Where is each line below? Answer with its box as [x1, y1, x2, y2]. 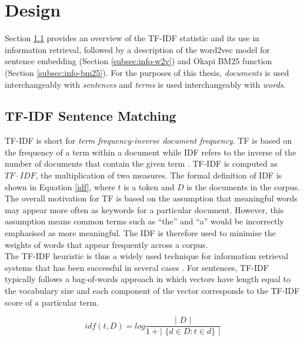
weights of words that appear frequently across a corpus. [5, 238, 208, 250]
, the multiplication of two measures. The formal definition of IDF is [35, 169, 282, 181]
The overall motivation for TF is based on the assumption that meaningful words [5, 192, 298, 204]
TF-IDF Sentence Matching [5, 107, 176, 125]
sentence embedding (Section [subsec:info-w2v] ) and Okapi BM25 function [5, 55, 272, 67]
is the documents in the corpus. [186, 180, 300, 193]
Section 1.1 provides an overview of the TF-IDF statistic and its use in [5, 32, 260, 44]
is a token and [123, 180, 175, 193]
